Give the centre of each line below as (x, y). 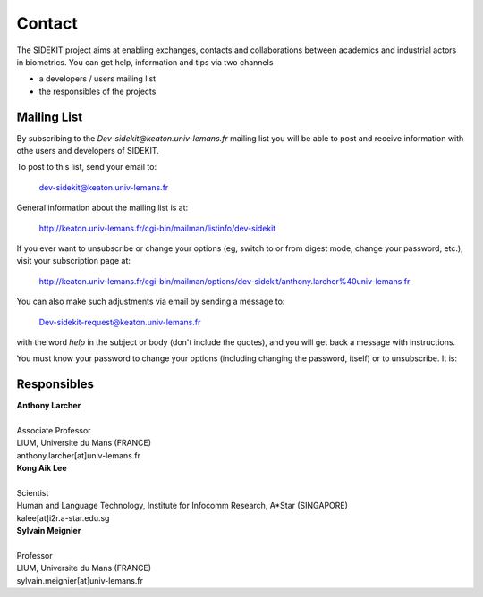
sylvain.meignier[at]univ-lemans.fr (80, 580)
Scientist (33, 492)
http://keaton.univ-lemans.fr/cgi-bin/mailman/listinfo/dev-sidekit (157, 228)
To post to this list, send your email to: (86, 167)
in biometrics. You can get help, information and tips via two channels (145, 62)
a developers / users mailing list (97, 79)
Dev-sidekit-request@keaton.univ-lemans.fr (120, 322)
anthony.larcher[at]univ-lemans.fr (78, 455)
